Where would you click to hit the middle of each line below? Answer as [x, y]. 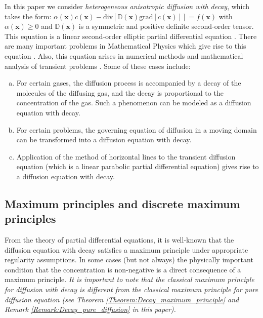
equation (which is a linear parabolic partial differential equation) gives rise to [138, 166]
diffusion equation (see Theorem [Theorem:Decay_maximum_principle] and [122, 299]
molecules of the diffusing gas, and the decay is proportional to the [120, 92]
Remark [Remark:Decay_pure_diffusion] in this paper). [90, 309]
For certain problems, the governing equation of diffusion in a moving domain [137, 129]
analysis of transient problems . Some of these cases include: [98, 66]
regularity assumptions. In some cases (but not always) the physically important [129, 260]
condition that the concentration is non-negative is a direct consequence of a [123, 269]
